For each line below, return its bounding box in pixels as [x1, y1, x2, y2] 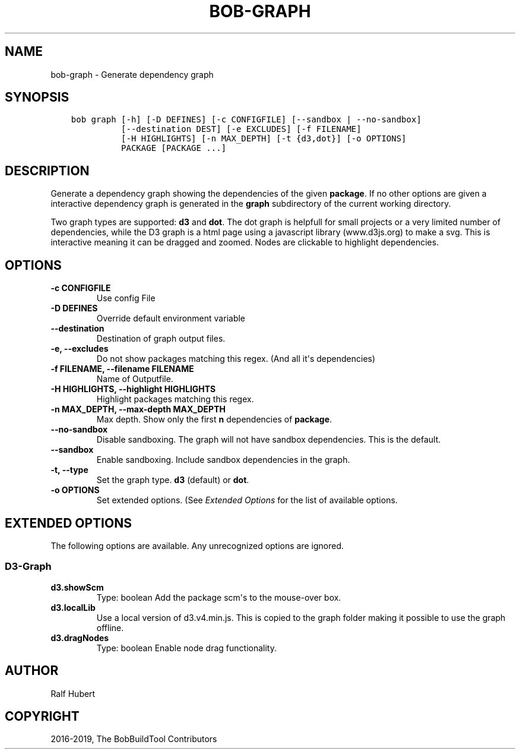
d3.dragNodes [50, 632, 109, 643]
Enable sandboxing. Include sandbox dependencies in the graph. [96, 455, 350, 465]
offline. [96, 622, 124, 633]
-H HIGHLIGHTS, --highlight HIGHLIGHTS [50, 384, 216, 395]
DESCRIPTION [5, 163, 90, 178]
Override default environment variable [96, 313, 246, 324]
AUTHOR [5, 663, 59, 679]
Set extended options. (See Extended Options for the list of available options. [96, 495, 398, 506]
